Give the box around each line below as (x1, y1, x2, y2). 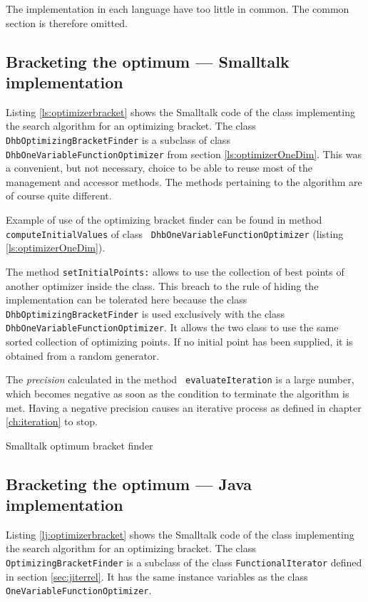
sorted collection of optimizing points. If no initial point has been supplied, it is (6, 334, 353, 349)
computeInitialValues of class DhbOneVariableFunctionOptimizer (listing (6, 226, 344, 241)
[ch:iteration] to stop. (6, 414, 98, 429)
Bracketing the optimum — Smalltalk (6, 50, 290, 72)
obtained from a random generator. (6, 348, 160, 363)
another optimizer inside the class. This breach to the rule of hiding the (6, 278, 319, 293)
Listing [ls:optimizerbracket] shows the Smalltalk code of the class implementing (6, 104, 355, 119)
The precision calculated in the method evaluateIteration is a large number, (6, 372, 354, 387)
